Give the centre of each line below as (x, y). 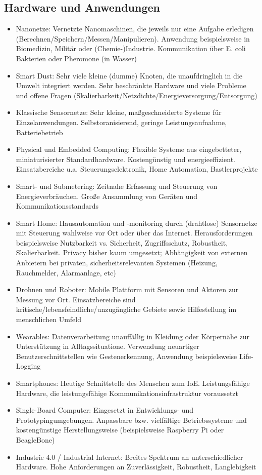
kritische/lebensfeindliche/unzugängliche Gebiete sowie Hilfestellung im (126, 309)
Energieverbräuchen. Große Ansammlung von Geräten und (107, 196)
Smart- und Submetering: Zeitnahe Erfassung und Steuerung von (117, 186)
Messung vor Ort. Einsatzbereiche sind (76, 299)
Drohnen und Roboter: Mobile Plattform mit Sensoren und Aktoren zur (127, 289)
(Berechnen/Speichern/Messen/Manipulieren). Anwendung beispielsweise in (133, 38)
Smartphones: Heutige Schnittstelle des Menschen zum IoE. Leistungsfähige (133, 383)
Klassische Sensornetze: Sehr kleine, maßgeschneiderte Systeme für (119, 112)
